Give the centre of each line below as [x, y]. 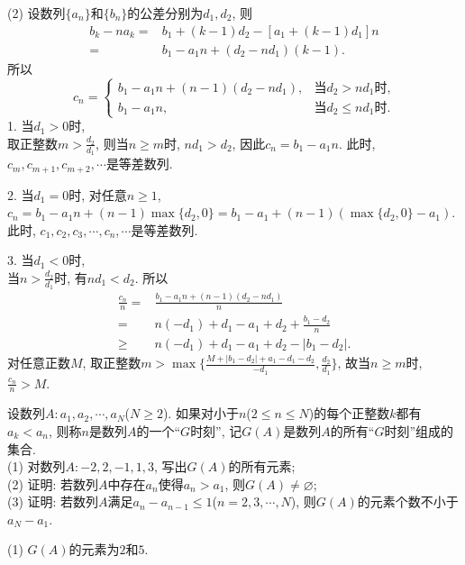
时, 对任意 [98, 194]
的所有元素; [262, 466]
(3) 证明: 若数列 [53, 501]
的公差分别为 [165, 13]
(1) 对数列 [36, 466]
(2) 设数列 [36, 13]
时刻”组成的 [419, 430]
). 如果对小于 [201, 413]
